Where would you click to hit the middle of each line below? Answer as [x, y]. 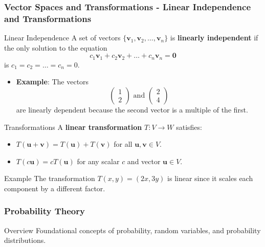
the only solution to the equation [56, 47]
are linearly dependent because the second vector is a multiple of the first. [132, 109]
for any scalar [98, 161]
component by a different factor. [55, 188]
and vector [144, 161]
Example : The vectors [52, 82]
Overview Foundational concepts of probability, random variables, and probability [132, 230]
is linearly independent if [214, 38]
